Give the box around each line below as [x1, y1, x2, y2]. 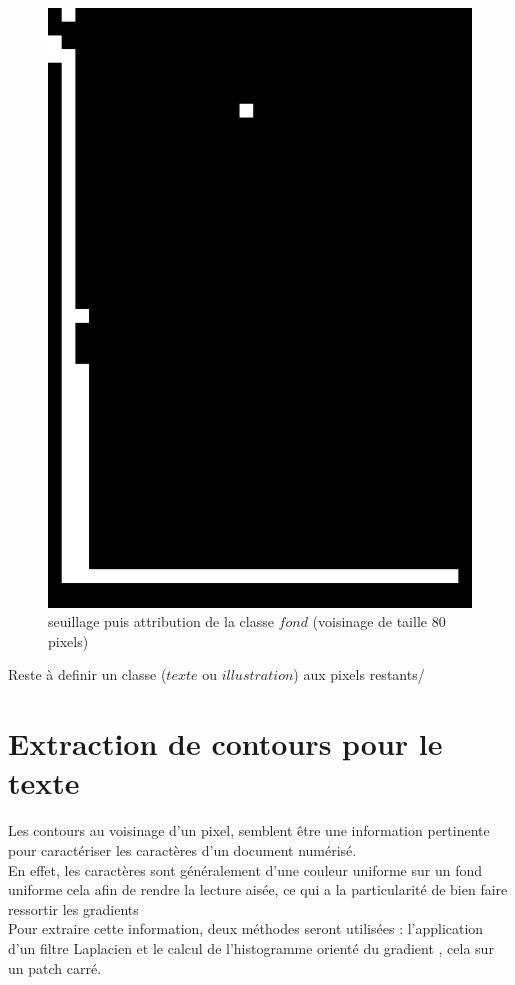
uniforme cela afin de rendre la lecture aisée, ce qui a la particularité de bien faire [8, 879, 508, 900]
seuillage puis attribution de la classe [48, 611, 274, 632]
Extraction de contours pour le [8, 723, 443, 764]
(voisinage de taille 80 [312, 611, 446, 632]
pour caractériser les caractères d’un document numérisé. [8, 839, 357, 860]
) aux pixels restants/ [293, 664, 425, 685]
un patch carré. [8, 957, 102, 978]
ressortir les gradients [8, 898, 139, 919]
